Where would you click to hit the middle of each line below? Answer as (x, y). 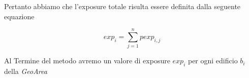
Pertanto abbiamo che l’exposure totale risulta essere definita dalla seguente (122, 6)
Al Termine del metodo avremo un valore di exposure (87, 61)
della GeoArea (26, 71)
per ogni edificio (213, 61)
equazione (19, 16)
